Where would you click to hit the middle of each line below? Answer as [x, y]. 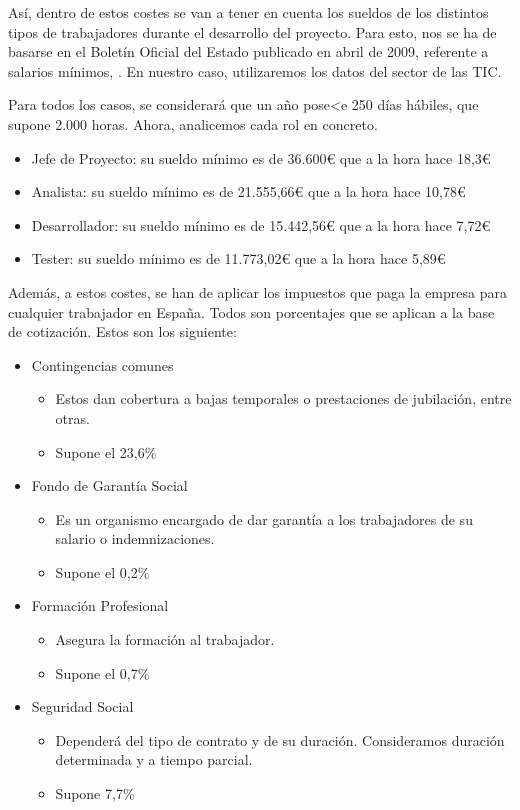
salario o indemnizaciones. [135, 538]
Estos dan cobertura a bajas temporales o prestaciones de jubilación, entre [283, 398]
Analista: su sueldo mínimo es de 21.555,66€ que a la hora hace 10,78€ [248, 191]
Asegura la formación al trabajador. [165, 639]
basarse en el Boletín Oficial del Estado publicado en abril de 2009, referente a [248, 51]
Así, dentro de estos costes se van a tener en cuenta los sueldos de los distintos [248, 12]
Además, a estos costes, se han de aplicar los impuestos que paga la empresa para [257, 291]
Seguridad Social [82, 706]
